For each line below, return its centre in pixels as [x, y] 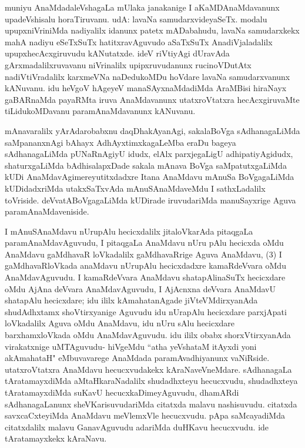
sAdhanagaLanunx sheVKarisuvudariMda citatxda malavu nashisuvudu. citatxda [151, 404]
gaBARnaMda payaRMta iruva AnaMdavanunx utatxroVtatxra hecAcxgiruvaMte [152, 99]
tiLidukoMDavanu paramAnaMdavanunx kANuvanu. [100, 111]
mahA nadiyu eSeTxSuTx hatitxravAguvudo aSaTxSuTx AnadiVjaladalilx [139, 41]
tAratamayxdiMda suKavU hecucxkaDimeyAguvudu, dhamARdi [122, 392]
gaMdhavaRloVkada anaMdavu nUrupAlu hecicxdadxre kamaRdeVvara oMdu [145, 265]
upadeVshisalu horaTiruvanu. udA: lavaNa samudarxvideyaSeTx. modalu [136, 19]
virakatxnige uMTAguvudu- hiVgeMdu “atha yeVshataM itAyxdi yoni [131, 346]
